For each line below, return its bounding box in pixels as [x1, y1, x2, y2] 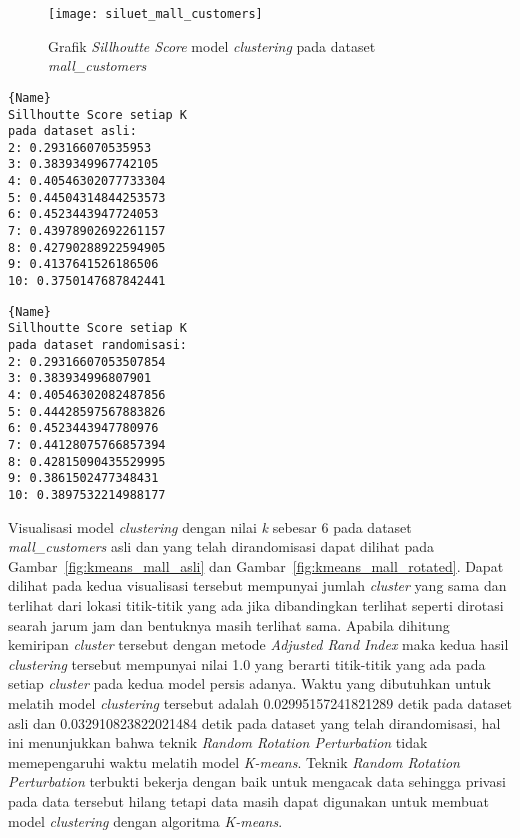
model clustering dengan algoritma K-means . [8, 810, 283, 831]
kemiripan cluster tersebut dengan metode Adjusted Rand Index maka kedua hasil [8, 634, 509, 655]
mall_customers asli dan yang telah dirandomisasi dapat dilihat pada [8, 536, 435, 557]
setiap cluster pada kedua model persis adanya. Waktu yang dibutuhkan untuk [8, 673, 491, 694]
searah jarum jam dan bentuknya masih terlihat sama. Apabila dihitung [8, 614, 450, 635]
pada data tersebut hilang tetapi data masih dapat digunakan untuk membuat [8, 790, 489, 811]
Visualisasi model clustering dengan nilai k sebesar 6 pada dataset [8, 516, 412, 537]
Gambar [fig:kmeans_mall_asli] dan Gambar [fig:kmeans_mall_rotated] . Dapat [8, 555, 504, 576]
